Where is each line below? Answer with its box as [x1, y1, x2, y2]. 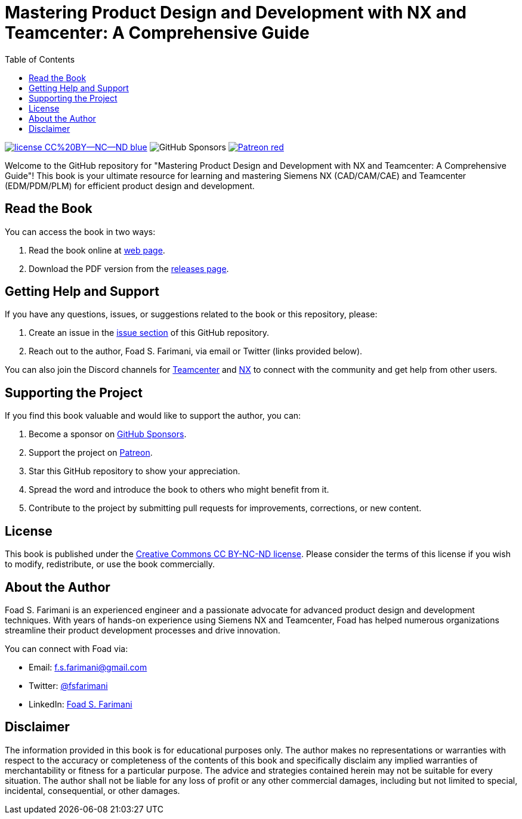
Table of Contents [5, 54, 75, 64]
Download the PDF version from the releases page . [29, 263, 229, 274]
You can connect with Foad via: [5, 643, 128, 654]
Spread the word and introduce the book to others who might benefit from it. [29, 484, 329, 495]
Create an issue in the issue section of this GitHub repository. [29, 327, 270, 338]
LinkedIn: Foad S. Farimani [29, 699, 132, 709]
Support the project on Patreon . [29, 447, 153, 458]
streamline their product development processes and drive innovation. [5, 625, 280, 635]
